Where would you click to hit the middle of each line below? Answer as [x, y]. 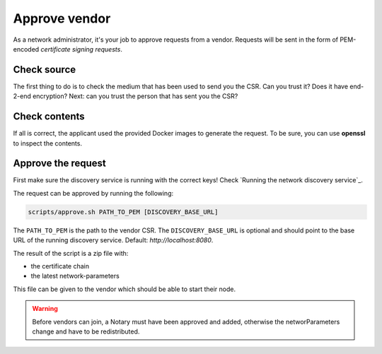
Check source [45, 70]
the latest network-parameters [75, 276]
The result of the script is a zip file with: [71, 253]
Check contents [49, 117]
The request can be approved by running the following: [93, 193]
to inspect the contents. [48, 143]
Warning [45, 309]
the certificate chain [60, 266]
